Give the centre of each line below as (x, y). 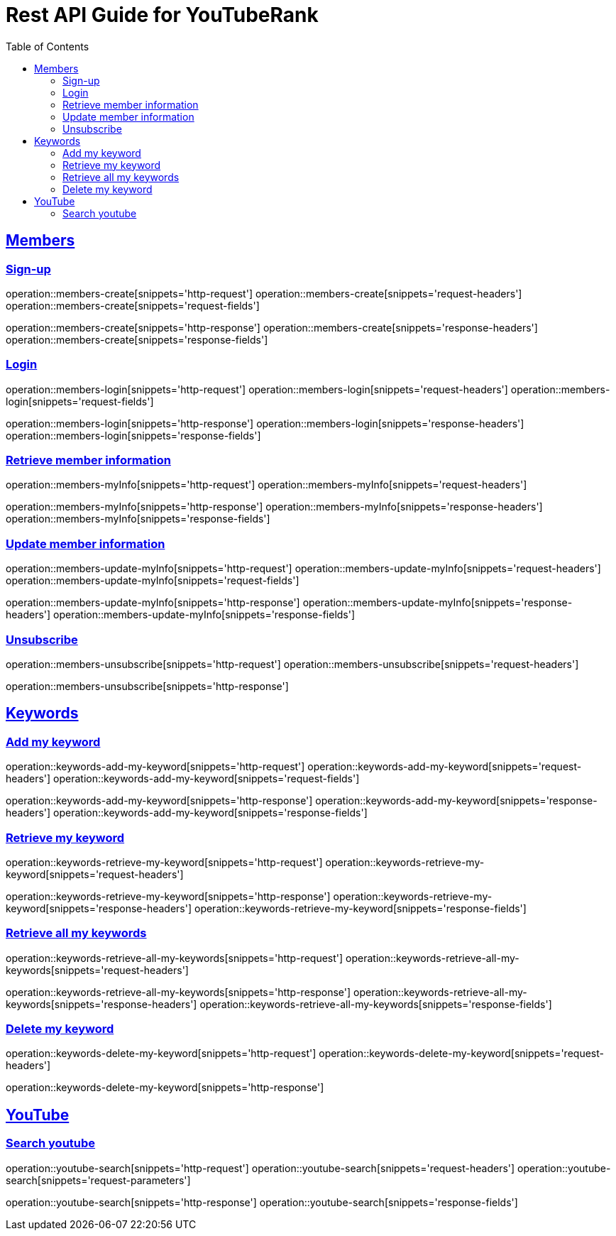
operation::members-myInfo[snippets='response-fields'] (138, 519)
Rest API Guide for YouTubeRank (162, 15)
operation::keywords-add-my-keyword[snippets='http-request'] (155, 767)
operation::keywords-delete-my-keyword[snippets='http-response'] (165, 1088)
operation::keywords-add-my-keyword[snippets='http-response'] (159, 801)
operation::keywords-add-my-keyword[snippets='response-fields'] (210, 813)
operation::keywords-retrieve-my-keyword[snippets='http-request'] (164, 862)
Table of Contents (48, 46)
